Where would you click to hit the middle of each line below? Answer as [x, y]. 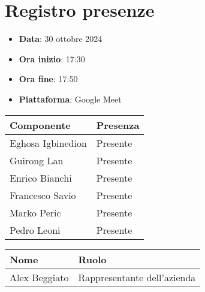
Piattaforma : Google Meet [70, 99]
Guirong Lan [37, 160]
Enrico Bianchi [41, 177]
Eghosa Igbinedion [48, 143]
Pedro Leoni [35, 230]
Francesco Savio [43, 195]
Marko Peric [35, 212]
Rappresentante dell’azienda [137, 277]
